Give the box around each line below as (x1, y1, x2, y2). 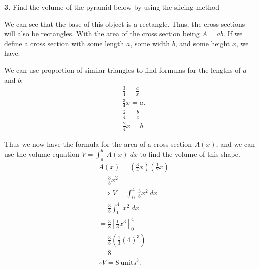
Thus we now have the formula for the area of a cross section (4, 138, 192, 149)
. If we (223, 28, 243, 39)
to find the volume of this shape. (140, 148, 240, 159)
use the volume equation (4, 148, 80, 159)
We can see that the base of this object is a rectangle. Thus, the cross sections (4, 18, 245, 29)
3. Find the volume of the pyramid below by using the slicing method (4, 2, 220, 12)
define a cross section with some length (4, 38, 124, 48)
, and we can (216, 138, 255, 149)
